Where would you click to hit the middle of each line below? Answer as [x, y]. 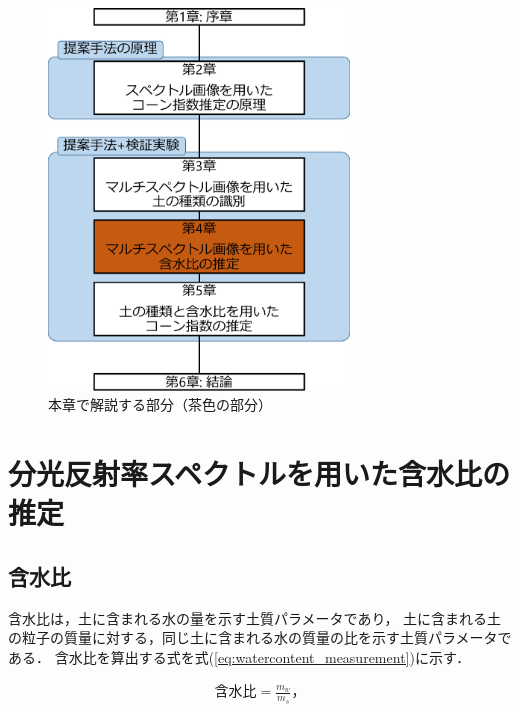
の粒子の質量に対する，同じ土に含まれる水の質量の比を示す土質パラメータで [260, 637]
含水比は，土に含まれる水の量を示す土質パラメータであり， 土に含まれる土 [255, 617]
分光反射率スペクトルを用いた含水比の [259, 473]
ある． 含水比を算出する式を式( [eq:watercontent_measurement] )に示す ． [239, 656]
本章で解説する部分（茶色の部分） [160, 404]
